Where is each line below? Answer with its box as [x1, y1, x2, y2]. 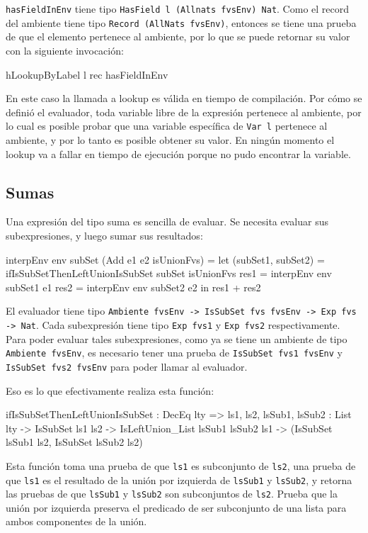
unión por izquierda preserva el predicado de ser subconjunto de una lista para [6, 500, 347, 515]
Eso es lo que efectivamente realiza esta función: [6, 383, 214, 398]
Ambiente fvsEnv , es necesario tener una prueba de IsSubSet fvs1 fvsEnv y [6, 345, 343, 360]
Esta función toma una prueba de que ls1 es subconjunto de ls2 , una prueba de [6, 458, 356, 473]
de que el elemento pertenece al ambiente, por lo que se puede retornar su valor [6, 29, 350, 44]
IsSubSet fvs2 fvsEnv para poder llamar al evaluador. [6, 359, 248, 374]
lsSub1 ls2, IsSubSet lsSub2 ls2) [6, 434, 143, 449]
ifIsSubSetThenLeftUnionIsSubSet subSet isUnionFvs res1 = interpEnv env [6, 266, 332, 281]
